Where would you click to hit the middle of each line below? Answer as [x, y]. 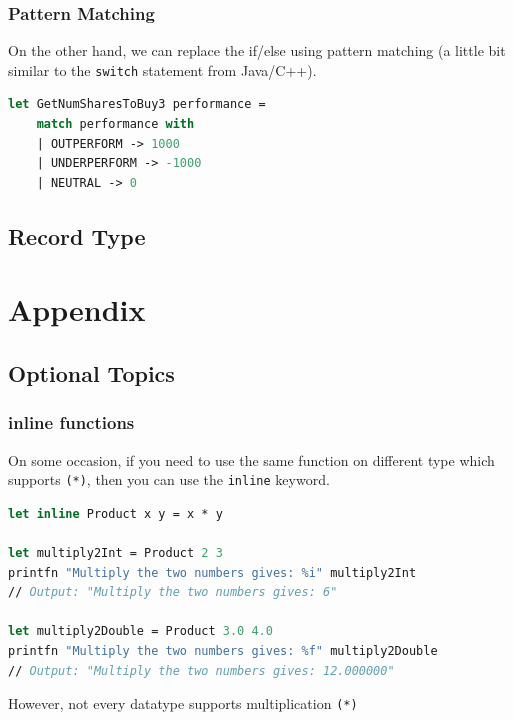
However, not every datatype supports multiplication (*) [183, 703]
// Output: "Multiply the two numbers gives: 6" [173, 592]
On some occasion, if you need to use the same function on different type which [251, 459]
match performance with [115, 124]
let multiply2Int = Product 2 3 [115, 553]
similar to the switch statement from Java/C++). [162, 69]
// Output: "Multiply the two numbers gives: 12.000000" [201, 670]
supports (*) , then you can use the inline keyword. [169, 479]
